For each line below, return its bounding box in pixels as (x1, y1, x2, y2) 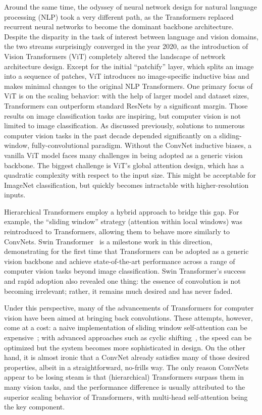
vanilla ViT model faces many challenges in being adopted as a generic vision (4, 149, 243, 160)
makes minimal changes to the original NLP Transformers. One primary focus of (4, 80, 253, 91)
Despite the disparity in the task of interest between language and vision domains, (4, 31, 258, 41)
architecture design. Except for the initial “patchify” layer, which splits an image (4, 61, 254, 71)
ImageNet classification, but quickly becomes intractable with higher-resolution (4, 179, 249, 190)
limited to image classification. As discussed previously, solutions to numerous (4, 120, 245, 131)
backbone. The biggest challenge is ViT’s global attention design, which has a (4, 160, 244, 170)
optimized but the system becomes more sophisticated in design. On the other (4, 342, 246, 352)
